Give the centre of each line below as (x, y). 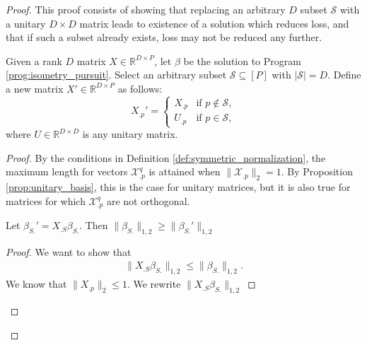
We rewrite (157, 284)
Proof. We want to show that (69, 251)
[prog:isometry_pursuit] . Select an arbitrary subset (116, 75)
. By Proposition (317, 171)
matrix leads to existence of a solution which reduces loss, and (214, 23)
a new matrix (35, 88)
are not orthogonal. (148, 200)
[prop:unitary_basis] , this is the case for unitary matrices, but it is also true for (178, 187)
